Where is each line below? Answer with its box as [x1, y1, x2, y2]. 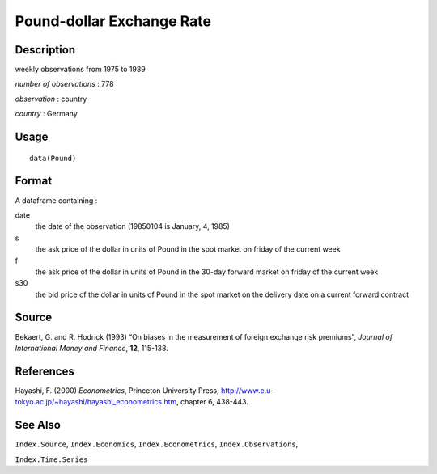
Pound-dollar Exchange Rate [15, 12, 212, 30]
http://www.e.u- [220, 385, 274, 396]
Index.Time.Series [15, 455, 88, 464]
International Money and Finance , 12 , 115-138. [15, 343, 169, 353]
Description [15, 43, 76, 57]
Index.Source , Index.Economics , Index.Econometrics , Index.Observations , [15, 439, 299, 449]
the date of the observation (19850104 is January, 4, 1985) [35, 222, 231, 231]
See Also [15, 418, 61, 432]
